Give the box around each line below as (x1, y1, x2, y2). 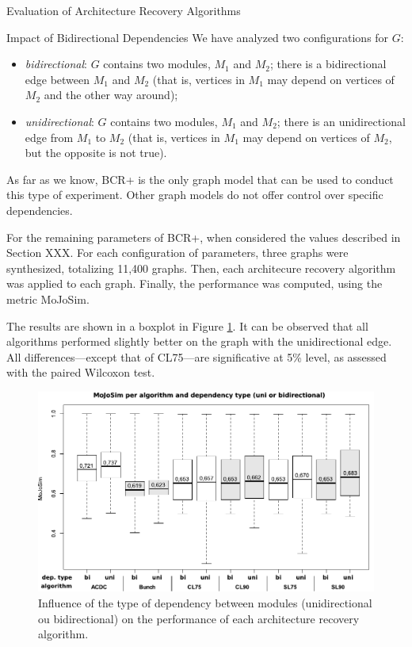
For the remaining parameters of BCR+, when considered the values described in (6, 228, 401, 245)
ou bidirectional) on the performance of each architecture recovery (38, 610, 360, 626)
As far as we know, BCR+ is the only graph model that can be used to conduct (6, 170, 394, 187)
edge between (25, 71, 90, 87)
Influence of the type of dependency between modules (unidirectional (38, 594, 372, 611)
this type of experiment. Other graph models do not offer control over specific (6, 186, 383, 203)
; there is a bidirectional (269, 56, 387, 72)
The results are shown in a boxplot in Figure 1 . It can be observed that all (6, 317, 368, 334)
